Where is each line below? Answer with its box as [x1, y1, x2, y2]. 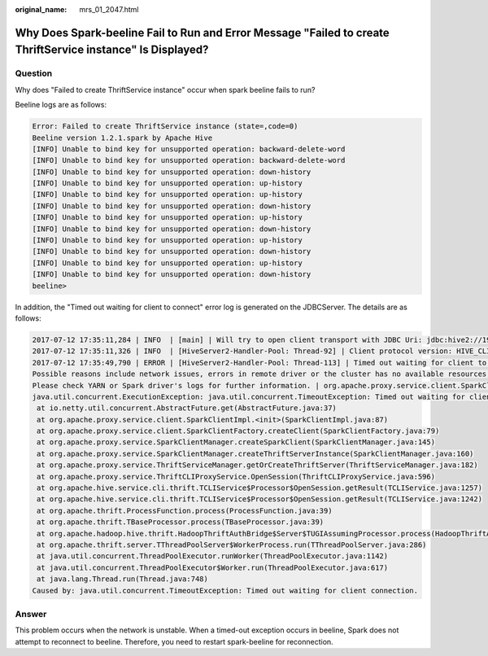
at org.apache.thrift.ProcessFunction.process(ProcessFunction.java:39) [37, 505, 333, 515]
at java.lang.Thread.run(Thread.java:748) [37, 575, 209, 584]
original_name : [15, 5, 68, 14]
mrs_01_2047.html [79, 5, 139, 14]
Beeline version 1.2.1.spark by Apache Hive [32, 133, 213, 142]
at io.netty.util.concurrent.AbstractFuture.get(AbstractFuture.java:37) [37, 404, 338, 413]
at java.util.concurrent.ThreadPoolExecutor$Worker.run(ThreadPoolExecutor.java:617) [37, 562, 389, 572]
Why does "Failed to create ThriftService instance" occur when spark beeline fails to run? [15, 85, 316, 94]
